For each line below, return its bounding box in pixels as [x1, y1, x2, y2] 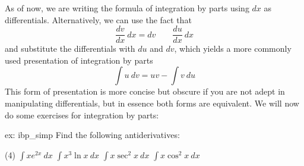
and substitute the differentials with [5, 42, 135, 55]
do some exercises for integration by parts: [5, 108, 159, 121]
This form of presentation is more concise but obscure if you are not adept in [5, 85, 285, 98]
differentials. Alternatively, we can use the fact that [5, 13, 192, 26]
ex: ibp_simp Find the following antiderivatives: [5, 129, 180, 141]
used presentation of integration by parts [5, 54, 153, 66]
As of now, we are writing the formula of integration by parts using [5, 2, 249, 14]
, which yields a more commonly [174, 42, 292, 55]
